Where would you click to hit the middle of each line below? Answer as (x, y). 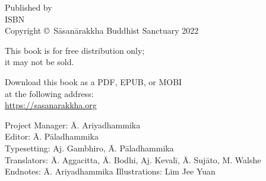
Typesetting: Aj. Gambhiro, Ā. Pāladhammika (89, 148)
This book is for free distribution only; (75, 50)
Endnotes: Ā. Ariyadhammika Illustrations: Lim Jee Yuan (110, 171)
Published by (28, 7)
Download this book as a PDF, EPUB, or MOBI (94, 81)
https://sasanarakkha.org (51, 105)
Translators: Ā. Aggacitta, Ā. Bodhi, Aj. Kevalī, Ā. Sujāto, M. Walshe (133, 159)
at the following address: (49, 93)
